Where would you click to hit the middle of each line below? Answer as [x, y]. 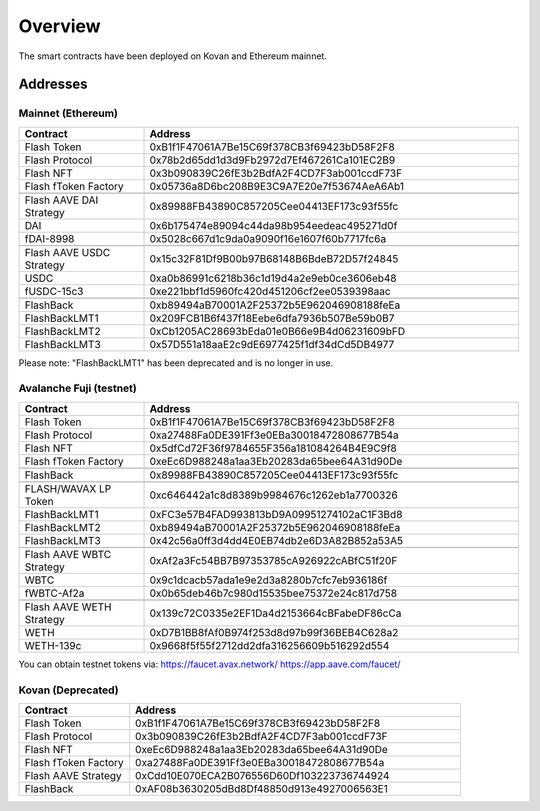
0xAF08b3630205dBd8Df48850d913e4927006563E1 [262, 788]
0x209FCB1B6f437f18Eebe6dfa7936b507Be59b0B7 [272, 318]
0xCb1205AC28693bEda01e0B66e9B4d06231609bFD [277, 331]
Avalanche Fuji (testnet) [77, 388]
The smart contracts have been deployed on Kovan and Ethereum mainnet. [172, 56]
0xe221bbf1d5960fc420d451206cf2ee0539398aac [270, 291]
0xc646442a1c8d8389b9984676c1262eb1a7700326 [274, 495]
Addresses [53, 84]
